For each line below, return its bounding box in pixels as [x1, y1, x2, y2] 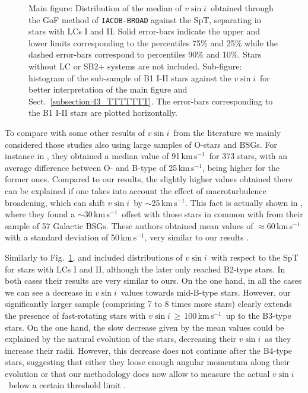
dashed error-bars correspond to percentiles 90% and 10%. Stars [28, 48, 262, 61]
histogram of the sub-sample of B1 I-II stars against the [28, 71, 231, 84]
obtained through [210, 2, 274, 14]
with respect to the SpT [211, 251, 299, 263]
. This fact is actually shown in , [185, 196, 303, 208]
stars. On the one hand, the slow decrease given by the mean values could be [5, 321, 284, 333]
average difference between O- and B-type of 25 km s [5, 161, 195, 173]
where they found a [5, 208, 75, 220]
